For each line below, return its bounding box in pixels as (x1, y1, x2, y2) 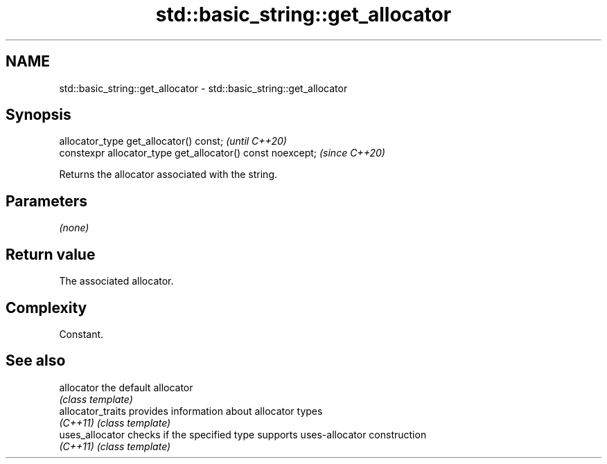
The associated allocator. (59, 275, 174, 287)
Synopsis (6, 106, 71, 124)
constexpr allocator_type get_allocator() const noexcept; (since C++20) (59, 147, 385, 159)
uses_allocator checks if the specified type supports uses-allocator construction (59, 428, 427, 440)
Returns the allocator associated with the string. (59, 168, 278, 181)
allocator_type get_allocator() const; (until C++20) (59, 135, 287, 148)
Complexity (6, 298, 87, 316)
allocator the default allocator (59, 381, 193, 393)
